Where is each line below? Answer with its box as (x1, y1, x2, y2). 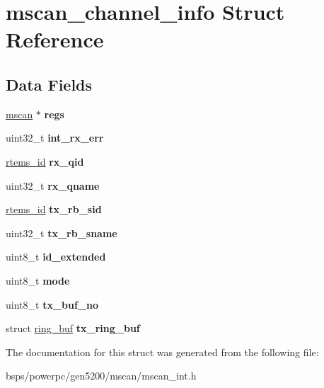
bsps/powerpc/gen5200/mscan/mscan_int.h (6, 368, 197, 383)
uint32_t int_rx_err (6, 130, 104, 145)
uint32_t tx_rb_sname (6, 225, 117, 240)
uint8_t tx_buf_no (6, 297, 99, 312)
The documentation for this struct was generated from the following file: (6, 344, 319, 359)
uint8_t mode (6, 273, 70, 287)
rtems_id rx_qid (6, 154, 84, 169)
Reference (6, 25, 104, 54)
